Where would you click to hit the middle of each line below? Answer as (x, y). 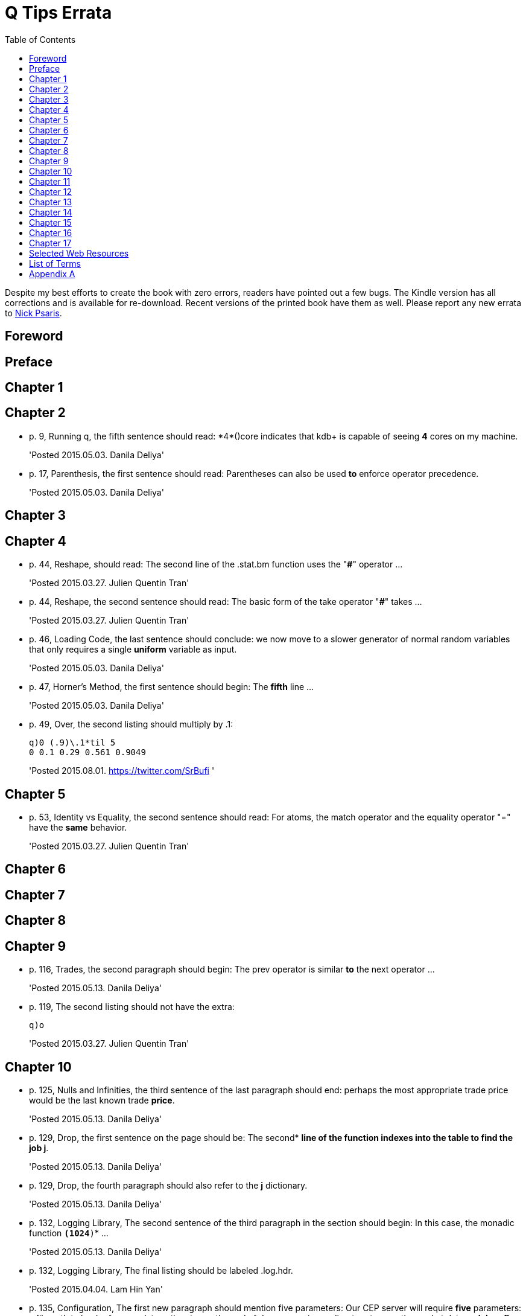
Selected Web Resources (79, 253)
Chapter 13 (51, 202)
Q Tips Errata (59, 13)
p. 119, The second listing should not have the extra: (132, 1007)
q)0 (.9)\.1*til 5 (72, 743)
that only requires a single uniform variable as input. (133, 650)
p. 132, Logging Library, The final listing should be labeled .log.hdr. (161, 1270)
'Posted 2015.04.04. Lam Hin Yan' (96, 1289)
